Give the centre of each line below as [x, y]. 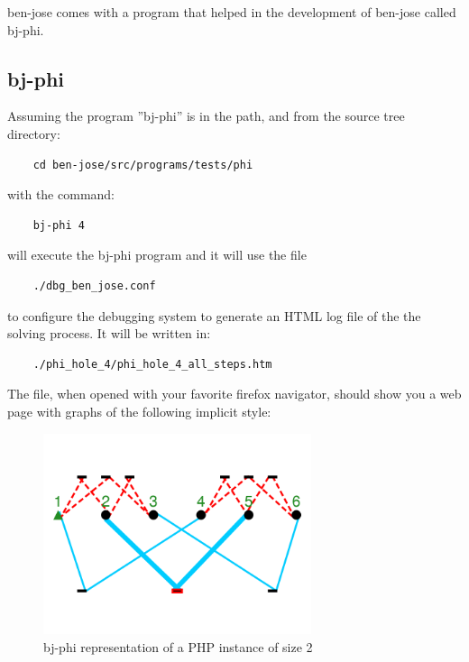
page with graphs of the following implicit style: [139, 411]
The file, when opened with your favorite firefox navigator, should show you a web [234, 394]
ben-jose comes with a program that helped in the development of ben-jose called [232, 12]
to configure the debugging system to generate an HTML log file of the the [214, 315]
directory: [34, 133]
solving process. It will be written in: [109, 333]
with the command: [61, 194]
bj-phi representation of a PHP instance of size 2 [178, 646]
